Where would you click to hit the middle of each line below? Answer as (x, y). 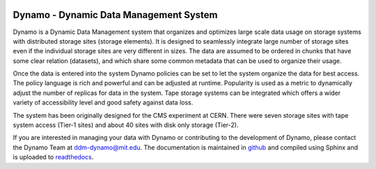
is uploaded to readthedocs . (53, 157)
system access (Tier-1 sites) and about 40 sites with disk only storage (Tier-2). (126, 125)
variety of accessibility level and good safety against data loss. (103, 103)
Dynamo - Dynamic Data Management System (115, 15)
